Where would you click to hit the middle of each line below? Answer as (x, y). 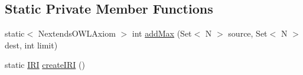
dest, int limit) (31, 45)
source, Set (248, 33)
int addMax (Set (162, 33)
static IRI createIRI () (45, 65)
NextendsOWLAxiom (77, 33)
